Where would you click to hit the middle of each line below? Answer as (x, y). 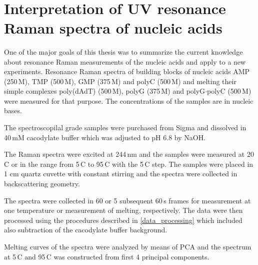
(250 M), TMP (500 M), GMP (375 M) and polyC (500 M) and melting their (120, 81)
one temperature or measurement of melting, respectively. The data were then (123, 210)
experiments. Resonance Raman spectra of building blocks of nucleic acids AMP (127, 71)
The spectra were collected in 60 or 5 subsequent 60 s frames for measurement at (127, 200)
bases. (13, 110)
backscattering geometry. (42, 184)
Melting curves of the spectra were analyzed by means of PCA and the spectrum (128, 246)
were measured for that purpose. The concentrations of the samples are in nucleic (129, 100)
